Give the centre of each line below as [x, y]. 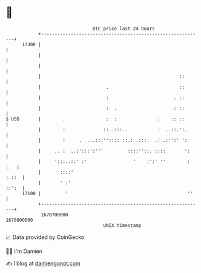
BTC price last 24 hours [124, 29]
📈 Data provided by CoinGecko [45, 237]
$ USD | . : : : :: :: [95, 119]
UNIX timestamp [122, 225]
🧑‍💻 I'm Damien [24, 251]
